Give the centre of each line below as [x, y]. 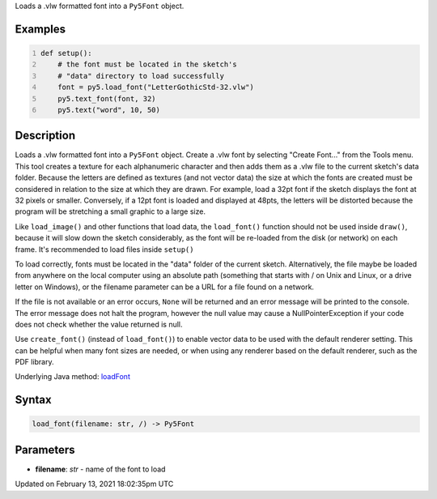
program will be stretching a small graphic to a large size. [110, 211]
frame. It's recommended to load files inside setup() [104, 249]
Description [45, 136]
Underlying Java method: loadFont [73, 377]
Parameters [45, 450]
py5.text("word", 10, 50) [109, 110]
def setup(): [66, 53]
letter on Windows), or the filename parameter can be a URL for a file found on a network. [165, 287]
